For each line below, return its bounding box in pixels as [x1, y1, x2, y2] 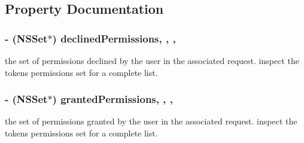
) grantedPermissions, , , [52, 92, 173, 107]
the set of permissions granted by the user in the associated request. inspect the [5, 115, 297, 127]
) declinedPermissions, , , [52, 31, 176, 45]
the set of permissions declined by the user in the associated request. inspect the [5, 54, 299, 66]
